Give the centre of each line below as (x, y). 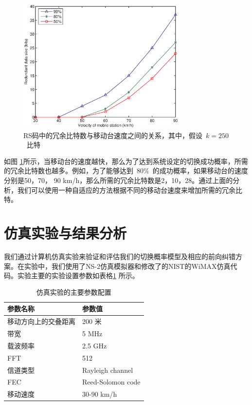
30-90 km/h (100, 394)
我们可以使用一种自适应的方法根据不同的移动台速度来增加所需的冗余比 (130, 190)
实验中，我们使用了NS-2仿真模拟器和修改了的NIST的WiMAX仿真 (127, 266)
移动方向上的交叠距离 (41, 321)
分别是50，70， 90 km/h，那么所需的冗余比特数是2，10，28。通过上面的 (118, 180)
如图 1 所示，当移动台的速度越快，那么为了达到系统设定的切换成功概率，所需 (126, 161)
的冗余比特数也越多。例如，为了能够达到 (69, 171)
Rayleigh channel (108, 370)
